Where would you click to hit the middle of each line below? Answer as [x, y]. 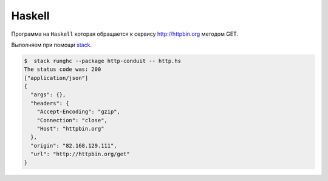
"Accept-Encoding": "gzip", [79, 112]
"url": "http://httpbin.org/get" [80, 154]
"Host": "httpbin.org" [70, 129]
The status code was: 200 [63, 69]
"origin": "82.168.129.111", [74, 146]
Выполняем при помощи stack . [52, 45]
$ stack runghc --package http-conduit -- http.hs [103, 61]
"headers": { [50, 103]
